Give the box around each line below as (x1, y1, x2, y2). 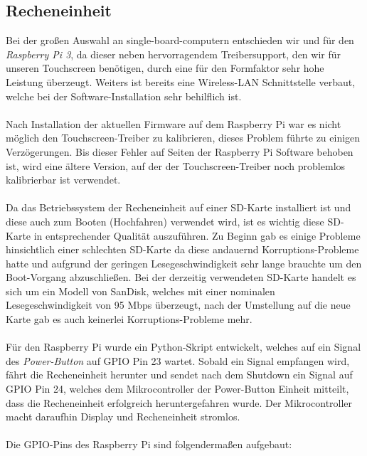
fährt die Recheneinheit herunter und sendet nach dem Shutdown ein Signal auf (6, 367, 353, 382)
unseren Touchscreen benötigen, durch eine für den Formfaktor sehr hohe (6, 60, 324, 75)
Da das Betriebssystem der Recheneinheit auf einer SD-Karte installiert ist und (6, 200, 351, 215)
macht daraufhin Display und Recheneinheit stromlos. (6, 409, 240, 424)
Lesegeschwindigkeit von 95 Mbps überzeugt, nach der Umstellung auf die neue (6, 297, 351, 312)
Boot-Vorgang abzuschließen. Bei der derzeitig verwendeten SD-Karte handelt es (6, 270, 356, 285)
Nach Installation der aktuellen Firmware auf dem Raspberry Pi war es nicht (6, 116, 341, 131)
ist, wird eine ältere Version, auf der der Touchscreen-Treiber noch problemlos (6, 158, 346, 173)
